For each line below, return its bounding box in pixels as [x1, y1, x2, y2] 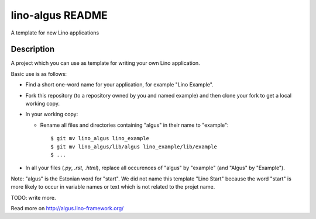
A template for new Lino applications [11, 29, 99, 36]
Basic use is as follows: [11, 70, 67, 77]
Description [11, 44, 55, 54]
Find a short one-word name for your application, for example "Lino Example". [25, 81, 214, 88]
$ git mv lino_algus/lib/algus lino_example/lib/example [50, 143, 218, 150]
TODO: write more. [11, 194, 56, 201]
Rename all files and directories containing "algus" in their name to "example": [40, 121, 229, 128]
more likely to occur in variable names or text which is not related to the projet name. [11, 183, 215, 190]
